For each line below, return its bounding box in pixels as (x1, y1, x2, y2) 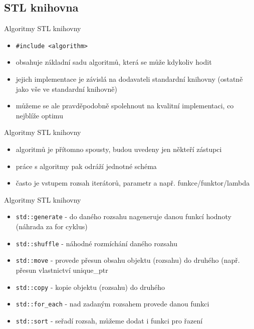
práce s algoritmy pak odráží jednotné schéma (16, 160, 157, 171)
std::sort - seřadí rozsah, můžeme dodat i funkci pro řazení (16, 315, 203, 325)
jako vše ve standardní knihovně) (16, 83, 117, 94)
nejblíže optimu (16, 110, 63, 120)
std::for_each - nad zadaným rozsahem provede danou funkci (16, 298, 209, 309)
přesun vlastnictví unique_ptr (16, 264, 108, 275)
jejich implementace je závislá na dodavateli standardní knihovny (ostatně (16, 74, 243, 84)
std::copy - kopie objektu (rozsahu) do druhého (16, 281, 165, 292)
